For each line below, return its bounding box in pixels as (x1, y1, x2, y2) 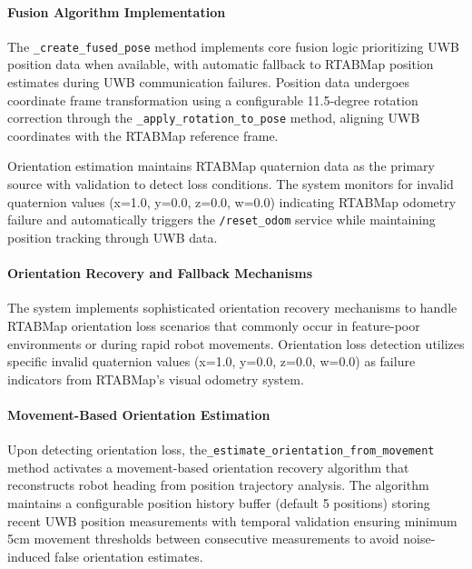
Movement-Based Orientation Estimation (7, 404, 270, 424)
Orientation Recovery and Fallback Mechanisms (7, 264, 313, 283)
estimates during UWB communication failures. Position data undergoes (7, 73, 410, 92)
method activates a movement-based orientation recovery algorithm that (7, 457, 409, 476)
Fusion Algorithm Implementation (7, 2, 226, 21)
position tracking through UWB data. (7, 227, 218, 246)
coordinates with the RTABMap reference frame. (7, 125, 279, 145)
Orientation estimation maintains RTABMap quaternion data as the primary (7, 156, 435, 175)
